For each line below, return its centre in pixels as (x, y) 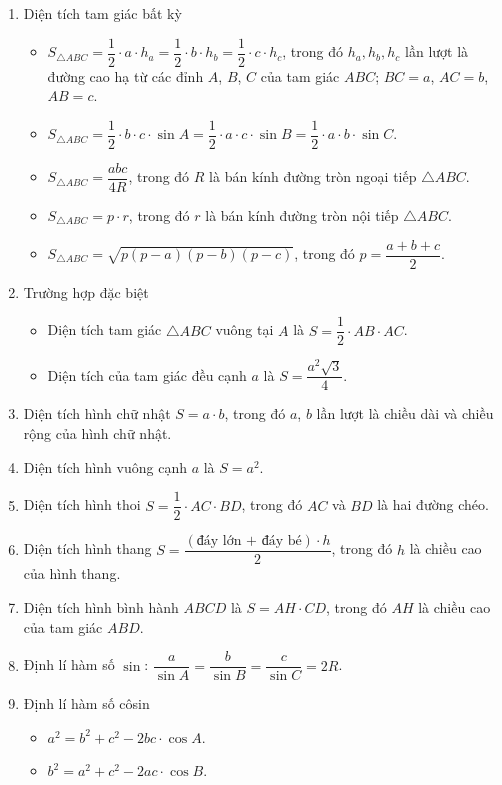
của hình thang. (72, 573)
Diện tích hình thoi (82, 504)
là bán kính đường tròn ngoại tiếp (313, 176)
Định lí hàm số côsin (86, 703)
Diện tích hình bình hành (101, 606)
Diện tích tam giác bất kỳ (102, 13)
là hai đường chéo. (433, 504)
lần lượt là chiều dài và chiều (405, 413)
